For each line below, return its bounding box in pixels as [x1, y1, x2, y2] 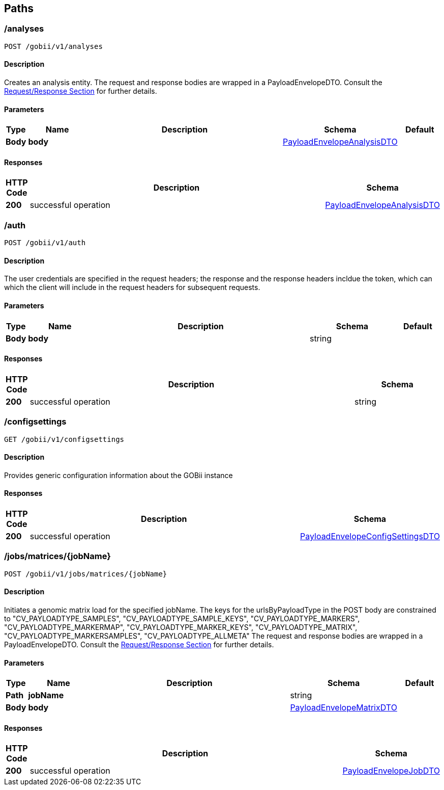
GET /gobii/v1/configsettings [4, 435, 125, 443]
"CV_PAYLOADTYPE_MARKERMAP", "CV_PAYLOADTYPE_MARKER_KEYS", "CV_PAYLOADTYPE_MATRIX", [4, 623, 358, 632]
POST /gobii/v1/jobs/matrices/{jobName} [4, 569, 167, 578]
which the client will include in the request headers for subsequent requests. [4, 283, 260, 292]
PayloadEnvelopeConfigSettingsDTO [300, 531, 440, 542]
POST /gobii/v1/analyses [4, 42, 103, 50]
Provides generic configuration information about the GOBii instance [4, 470, 233, 480]
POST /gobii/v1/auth [4, 239, 86, 247]
